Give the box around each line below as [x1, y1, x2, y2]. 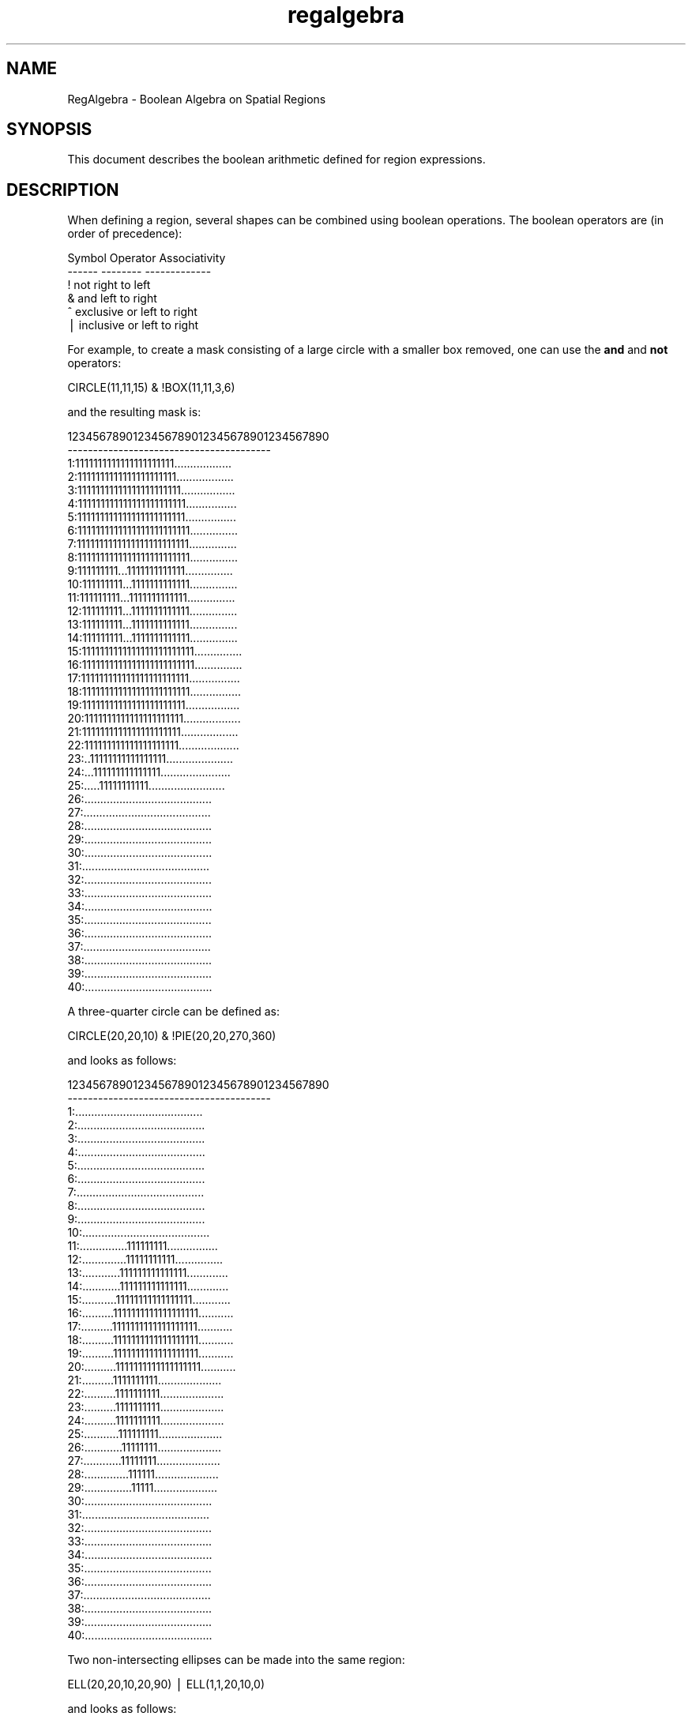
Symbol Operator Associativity [67, 251, 226, 265]
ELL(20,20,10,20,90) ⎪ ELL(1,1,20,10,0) [67, 1677, 265, 1692]
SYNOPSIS [6, 119, 92, 140]
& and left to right [67, 291, 157, 306]
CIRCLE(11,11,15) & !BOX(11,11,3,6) [67, 381, 235, 395]
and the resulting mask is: [67, 405, 201, 419]
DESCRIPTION [6, 179, 119, 200]
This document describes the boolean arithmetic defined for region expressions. [67, 152, 486, 167]
